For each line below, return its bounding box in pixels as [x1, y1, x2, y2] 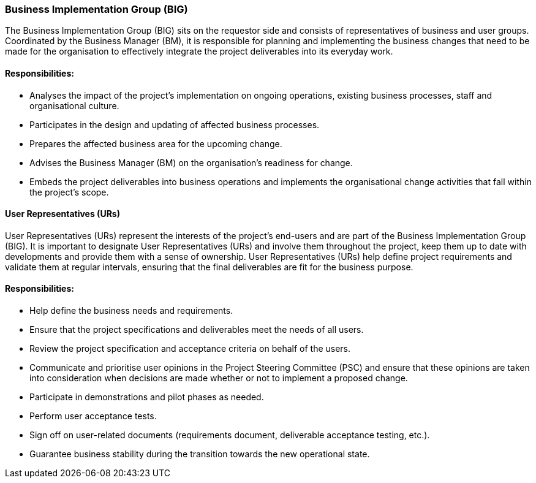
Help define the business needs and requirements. [29, 305, 233, 316]
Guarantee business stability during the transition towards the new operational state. [29, 449, 370, 460]
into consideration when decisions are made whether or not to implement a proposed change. [29, 373, 408, 384]
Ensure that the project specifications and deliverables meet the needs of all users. [29, 324, 364, 335]
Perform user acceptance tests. [29, 411, 157, 422]
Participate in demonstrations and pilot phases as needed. [29, 392, 264, 403]
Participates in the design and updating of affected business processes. [29, 119, 320, 130]
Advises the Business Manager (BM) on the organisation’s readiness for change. [29, 157, 353, 168]
